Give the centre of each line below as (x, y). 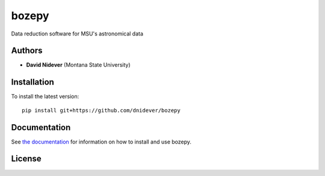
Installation (32, 82)
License (26, 159)
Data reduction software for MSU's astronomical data (77, 34)
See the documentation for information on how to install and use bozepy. (101, 142)
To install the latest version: (45, 97)
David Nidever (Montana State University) (78, 65)
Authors (27, 51)
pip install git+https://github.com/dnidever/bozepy (101, 110)
